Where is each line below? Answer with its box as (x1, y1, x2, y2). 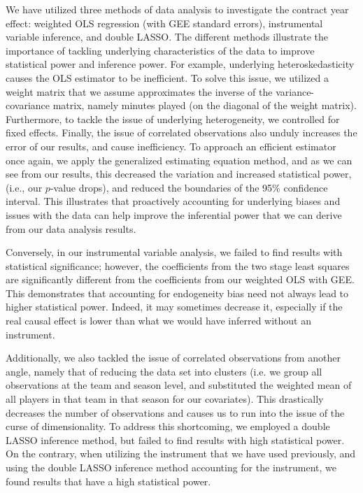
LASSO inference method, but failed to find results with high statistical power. (6, 432, 345, 447)
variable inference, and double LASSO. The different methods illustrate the (6, 29, 328, 44)
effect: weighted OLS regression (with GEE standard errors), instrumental (6, 15, 323, 30)
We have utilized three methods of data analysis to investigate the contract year (6, 2, 349, 16)
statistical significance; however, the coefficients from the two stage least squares (6, 258, 350, 273)
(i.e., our (6, 180, 43, 194)
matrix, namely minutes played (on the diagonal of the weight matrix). (52, 98, 357, 113)
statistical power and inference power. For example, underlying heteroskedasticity (6, 57, 355, 71)
